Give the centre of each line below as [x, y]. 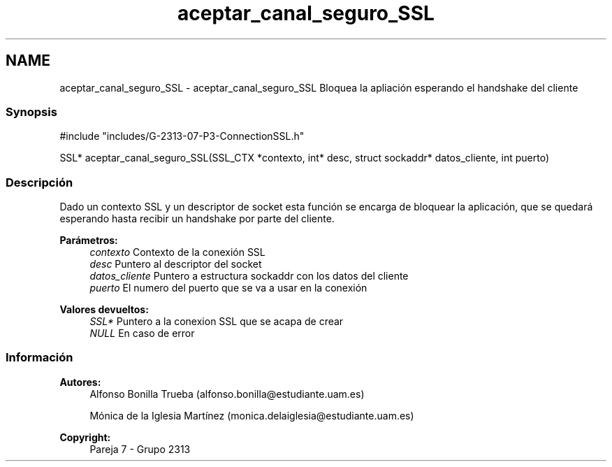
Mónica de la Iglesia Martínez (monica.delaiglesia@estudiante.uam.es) [252, 415]
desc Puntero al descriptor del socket [176, 264]
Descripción [39, 182]
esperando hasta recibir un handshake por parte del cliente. [197, 219]
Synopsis [31, 112]
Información [39, 358]
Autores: [80, 382]
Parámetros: [89, 240]
